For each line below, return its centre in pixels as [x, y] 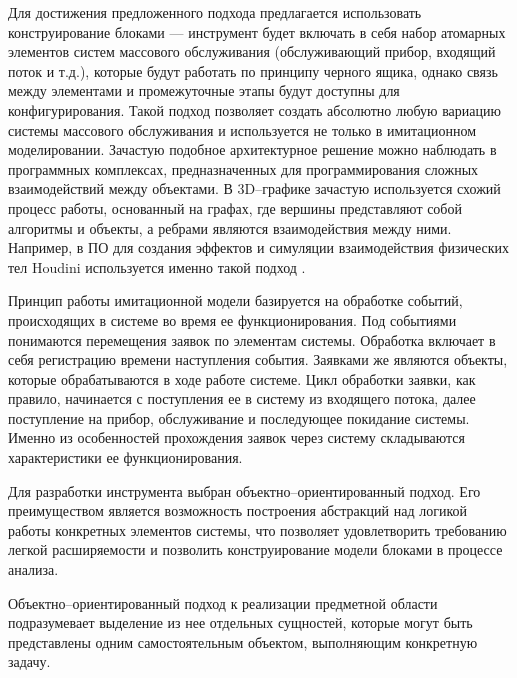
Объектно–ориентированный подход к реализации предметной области [223, 602]
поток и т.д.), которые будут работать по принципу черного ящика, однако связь [253, 70]
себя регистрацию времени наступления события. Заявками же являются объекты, [258, 359]
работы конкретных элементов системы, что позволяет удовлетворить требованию [257, 529]
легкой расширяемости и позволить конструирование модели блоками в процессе [255, 549]
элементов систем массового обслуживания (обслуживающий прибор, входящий [252, 51]
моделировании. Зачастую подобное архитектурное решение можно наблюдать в [252, 149]
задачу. [29, 661]
